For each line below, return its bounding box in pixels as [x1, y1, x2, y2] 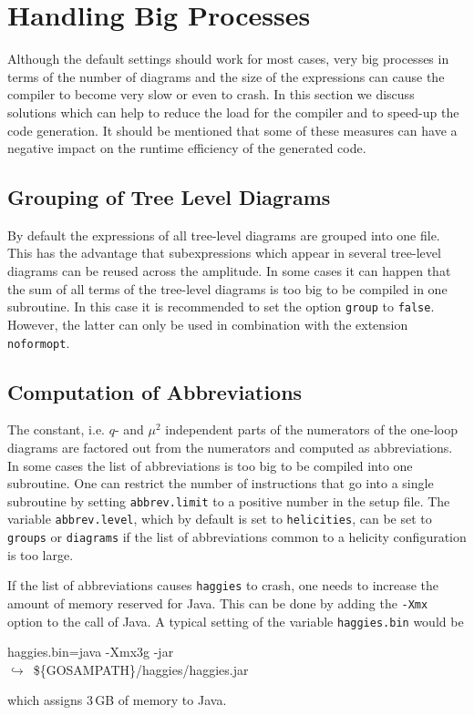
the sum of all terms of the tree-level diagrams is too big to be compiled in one [7, 279, 448, 298]
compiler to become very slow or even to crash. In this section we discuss [7, 85, 415, 104]
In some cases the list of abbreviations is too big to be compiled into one [7, 455, 413, 475]
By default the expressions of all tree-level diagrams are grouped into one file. [7, 225, 440, 244]
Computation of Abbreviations [7, 377, 303, 405]
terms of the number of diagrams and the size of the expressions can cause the [7, 66, 445, 86]
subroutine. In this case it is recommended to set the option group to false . [7, 297, 435, 316]
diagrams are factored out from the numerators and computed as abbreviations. [7, 437, 453, 456]
